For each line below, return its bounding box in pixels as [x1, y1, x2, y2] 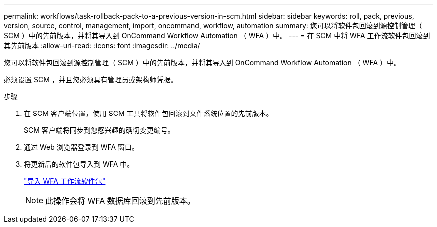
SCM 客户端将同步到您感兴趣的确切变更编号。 [24, 126, 175, 134]
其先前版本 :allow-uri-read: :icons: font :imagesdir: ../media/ [4, 41, 200, 50]
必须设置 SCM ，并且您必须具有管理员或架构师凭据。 [4, 75, 178, 84]
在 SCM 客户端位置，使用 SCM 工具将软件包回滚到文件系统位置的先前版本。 [24, 109, 273, 117]
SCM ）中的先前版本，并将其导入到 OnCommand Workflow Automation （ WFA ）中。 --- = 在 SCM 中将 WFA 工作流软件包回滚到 [4, 31, 430, 40]
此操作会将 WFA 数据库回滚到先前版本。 [45, 196, 195, 206]
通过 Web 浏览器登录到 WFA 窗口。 [24, 143, 139, 151]
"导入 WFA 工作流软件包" [24, 177, 106, 185]
